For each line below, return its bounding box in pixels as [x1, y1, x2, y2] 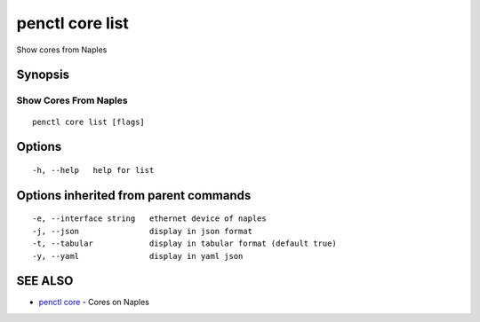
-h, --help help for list [32, 165, 155, 175]
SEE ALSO [16, 273, 74, 288]
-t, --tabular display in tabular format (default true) [32, 239, 337, 248]
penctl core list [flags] [32, 116, 146, 127]
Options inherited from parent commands [16, 187, 252, 203]
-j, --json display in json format [32, 226, 253, 236]
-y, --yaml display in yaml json [32, 251, 244, 261]
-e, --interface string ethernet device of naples [32, 214, 267, 224]
